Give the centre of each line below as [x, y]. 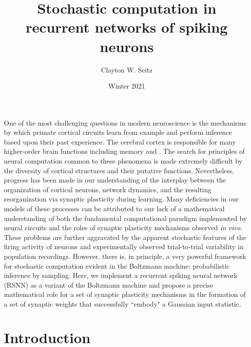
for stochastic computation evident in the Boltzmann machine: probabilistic [117, 265]
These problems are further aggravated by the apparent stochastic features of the [125, 237]
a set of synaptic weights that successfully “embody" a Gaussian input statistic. [123, 303]
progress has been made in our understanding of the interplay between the [115, 180]
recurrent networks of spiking [127, 27]
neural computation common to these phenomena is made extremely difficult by [123, 161]
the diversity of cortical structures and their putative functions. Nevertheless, [119, 170]
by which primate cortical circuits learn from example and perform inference [118, 132]
